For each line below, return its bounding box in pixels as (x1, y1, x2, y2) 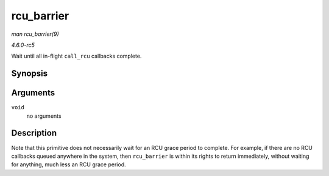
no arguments (26, 112, 62, 120)
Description (11, 128, 57, 138)
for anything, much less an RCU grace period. (11, 161, 126, 168)
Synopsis (11, 69, 48, 79)
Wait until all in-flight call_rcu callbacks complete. (11, 52, 142, 60)
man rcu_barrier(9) (11, 30, 59, 38)
